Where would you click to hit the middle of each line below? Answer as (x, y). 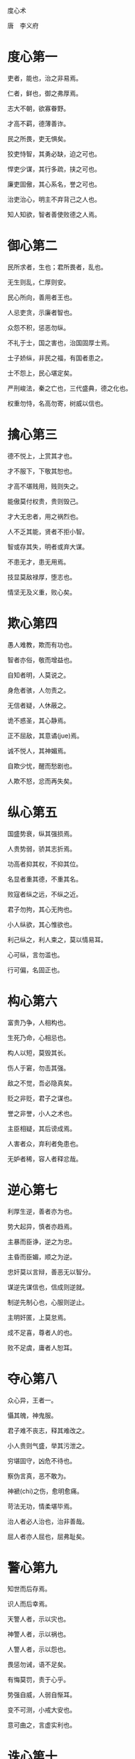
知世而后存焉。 (29, 1589)
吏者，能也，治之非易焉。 (45, 78)
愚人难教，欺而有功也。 (42, 644)
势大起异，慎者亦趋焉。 (42, 1226)
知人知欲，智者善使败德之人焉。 (54, 214)
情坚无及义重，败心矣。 (42, 592)
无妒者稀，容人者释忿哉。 (45, 1159)
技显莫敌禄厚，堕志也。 (42, 577)
